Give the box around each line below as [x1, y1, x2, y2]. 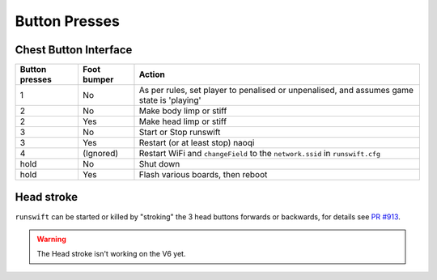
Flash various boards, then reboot [138, 169, 268, 180]
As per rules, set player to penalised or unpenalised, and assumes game [138, 85, 414, 96]
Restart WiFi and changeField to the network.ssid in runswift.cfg [138, 148, 380, 159]
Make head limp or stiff [138, 116, 227, 127]
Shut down [138, 159, 180, 170]
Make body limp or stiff [138, 105, 227, 117]
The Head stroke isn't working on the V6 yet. [36, 249, 186, 259]
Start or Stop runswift [138, 126, 221, 138]
